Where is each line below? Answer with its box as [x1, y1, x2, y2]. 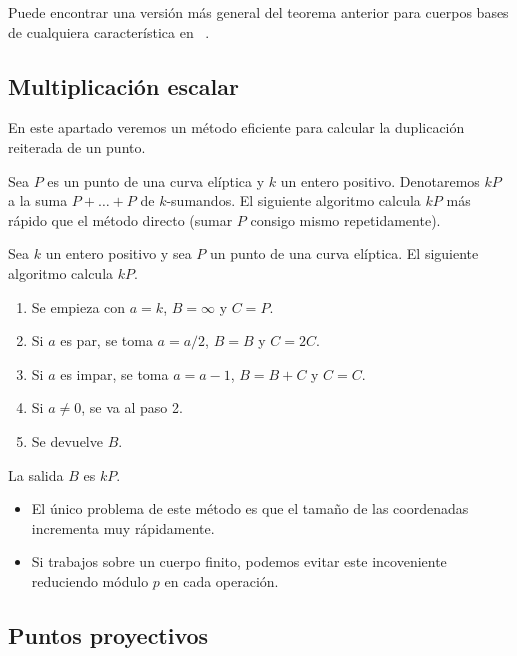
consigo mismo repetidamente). [250, 209, 441, 230]
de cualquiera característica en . [8, 21, 210, 42]
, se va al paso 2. [81, 397, 183, 418]
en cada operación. [164, 570, 279, 591]
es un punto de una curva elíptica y [47, 170, 265, 191]
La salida [8, 464, 64, 485]
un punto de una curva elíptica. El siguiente [209, 243, 479, 264]
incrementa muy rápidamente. [31, 517, 215, 538]
